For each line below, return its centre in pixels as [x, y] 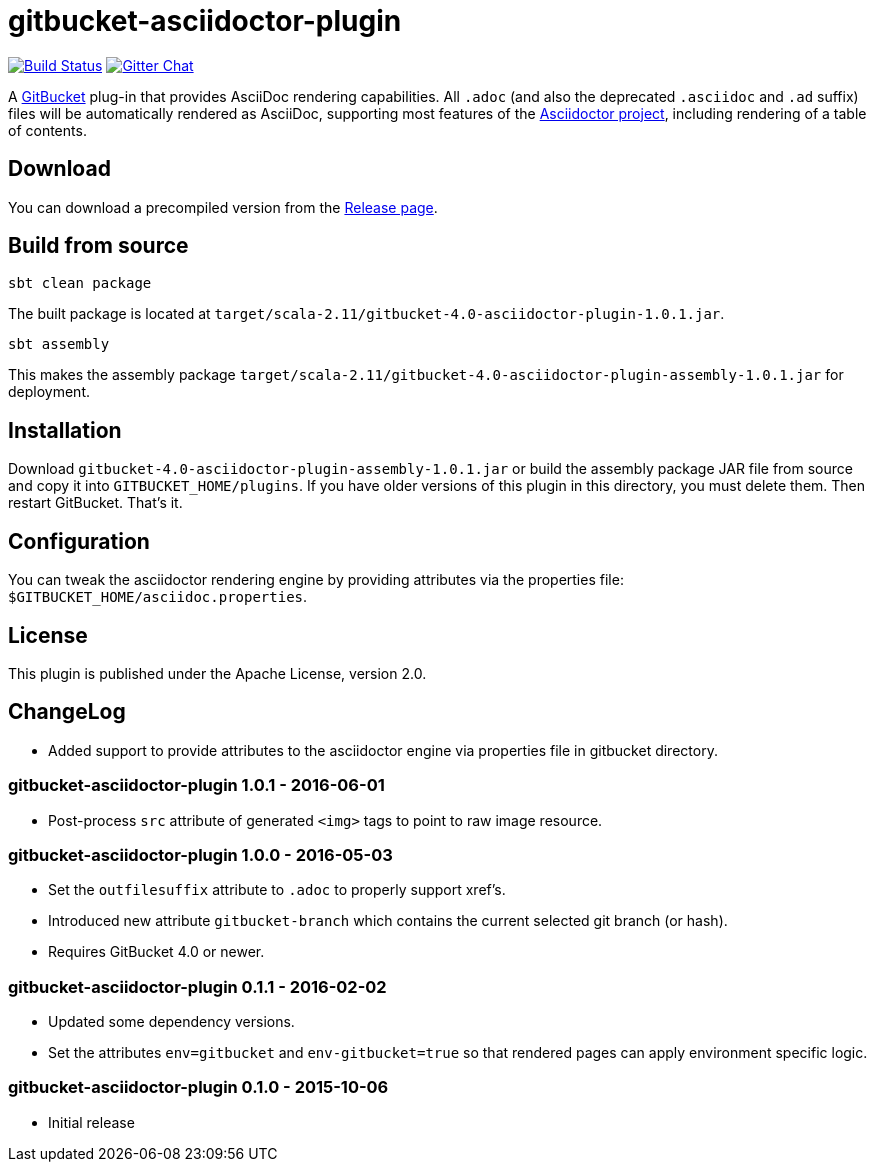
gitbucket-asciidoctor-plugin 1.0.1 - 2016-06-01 [196, 785]
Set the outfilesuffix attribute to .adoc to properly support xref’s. [277, 890]
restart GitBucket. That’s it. [95, 503]
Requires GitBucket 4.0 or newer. [156, 952]
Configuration [79, 541]
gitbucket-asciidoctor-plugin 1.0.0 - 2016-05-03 [200, 854]
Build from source [98, 246]
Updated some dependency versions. [171, 1022]
